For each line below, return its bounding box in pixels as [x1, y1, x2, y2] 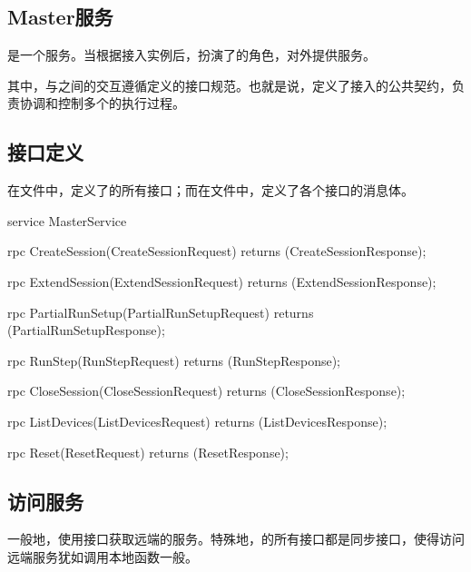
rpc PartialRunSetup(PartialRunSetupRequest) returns [7, 302, 314, 321]
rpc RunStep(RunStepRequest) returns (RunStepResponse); [7, 350, 340, 370]
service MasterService [7, 211, 127, 230]
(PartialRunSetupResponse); [7, 321, 165, 340]
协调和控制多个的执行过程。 [19, 94, 185, 113]
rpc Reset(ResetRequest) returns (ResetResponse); [7, 442, 289, 461]
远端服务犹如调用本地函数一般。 [7, 547, 198, 566]
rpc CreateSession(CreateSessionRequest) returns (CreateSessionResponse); [7, 242, 427, 261]
